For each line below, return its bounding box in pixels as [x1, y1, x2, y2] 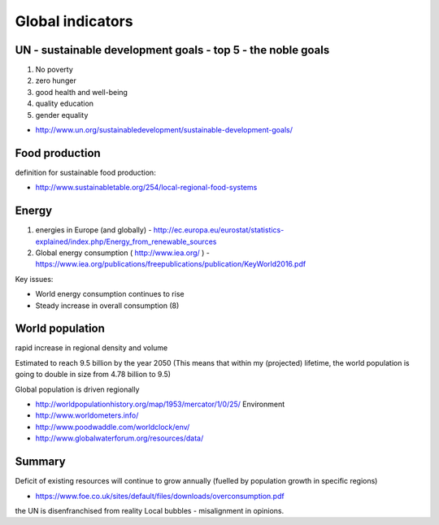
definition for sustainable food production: [15, 167, 156, 177]
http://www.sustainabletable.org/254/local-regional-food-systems [35, 183, 258, 193]
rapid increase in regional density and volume [15, 343, 168, 353]
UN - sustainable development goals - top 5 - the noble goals [15, 43, 330, 57]
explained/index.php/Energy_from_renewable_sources [35, 236, 217, 246]
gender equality [35, 110, 89, 119]
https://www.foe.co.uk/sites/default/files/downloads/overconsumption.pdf [35, 491, 285, 501]
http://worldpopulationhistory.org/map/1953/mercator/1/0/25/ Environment [35, 399, 285, 410]
